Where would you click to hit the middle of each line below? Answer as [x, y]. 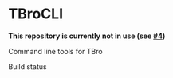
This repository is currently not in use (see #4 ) [87, 36]
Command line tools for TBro [55, 51]
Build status [28, 66]
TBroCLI [36, 14]
